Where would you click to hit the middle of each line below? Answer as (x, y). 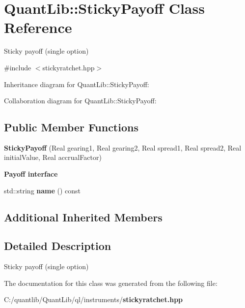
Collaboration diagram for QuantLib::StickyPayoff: (80, 101)
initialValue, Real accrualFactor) (53, 157)
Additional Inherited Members (83, 217)
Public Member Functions (71, 127)
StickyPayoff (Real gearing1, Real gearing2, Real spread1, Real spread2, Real (123, 147)
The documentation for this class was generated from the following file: (111, 283)
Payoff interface (31, 174)
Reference (38, 27)
